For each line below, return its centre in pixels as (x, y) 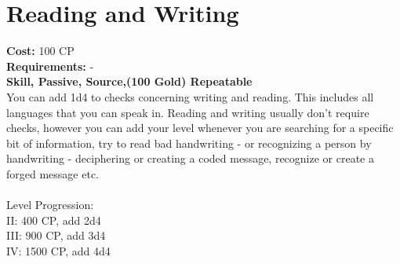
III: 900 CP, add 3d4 (56, 235)
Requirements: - (50, 66)
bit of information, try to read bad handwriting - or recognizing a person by (189, 143)
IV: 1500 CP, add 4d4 (58, 250)
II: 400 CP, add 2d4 (54, 220)
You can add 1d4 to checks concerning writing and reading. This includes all (190, 96)
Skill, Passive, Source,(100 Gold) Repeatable (129, 81)
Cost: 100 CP (40, 51)
